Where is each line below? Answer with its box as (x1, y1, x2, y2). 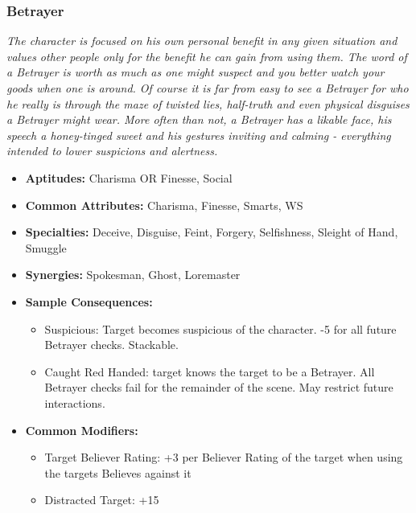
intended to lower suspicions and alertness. (6, 142, 218, 159)
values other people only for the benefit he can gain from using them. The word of (6, 47, 407, 64)
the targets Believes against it (44, 464, 192, 481)
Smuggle (25, 239, 67, 256)
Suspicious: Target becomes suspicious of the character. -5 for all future (44, 320, 397, 337)
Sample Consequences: (25, 293, 153, 310)
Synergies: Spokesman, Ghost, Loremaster (25, 266, 241, 283)
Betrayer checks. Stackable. (44, 336, 179, 353)
